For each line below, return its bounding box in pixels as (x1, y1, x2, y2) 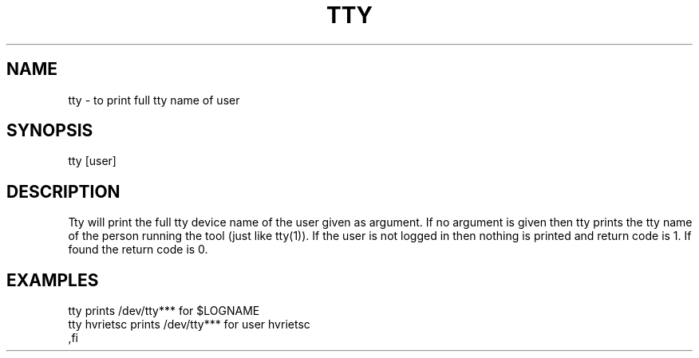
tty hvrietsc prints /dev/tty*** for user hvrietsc (68, 317, 310, 332)
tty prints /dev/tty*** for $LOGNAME (68, 304, 260, 318)
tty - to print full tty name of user (68, 92, 240, 107)
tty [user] (68, 154, 116, 168)
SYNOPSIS (6, 120, 93, 141)
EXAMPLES (6, 269, 99, 290)
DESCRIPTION (6, 181, 120, 202)
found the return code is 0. (68, 242, 208, 257)
